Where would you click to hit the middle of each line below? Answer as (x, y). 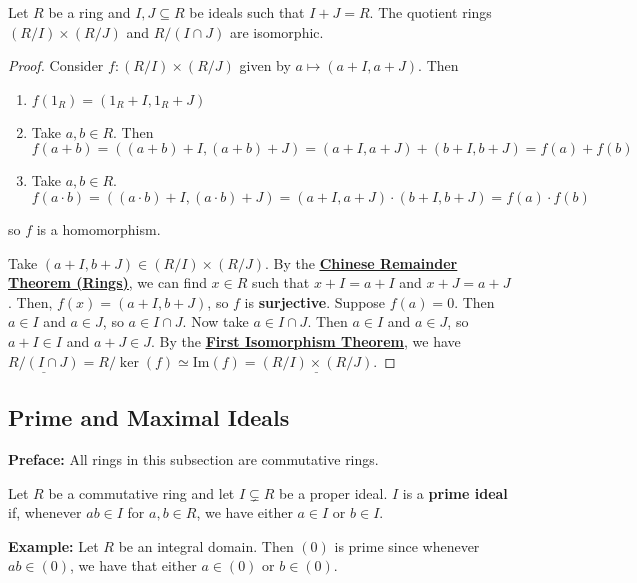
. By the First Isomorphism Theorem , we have (306, 340)
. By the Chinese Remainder (361, 262)
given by (265, 65)
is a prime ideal (455, 492)
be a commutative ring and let (141, 492)
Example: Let (53, 545)
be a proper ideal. (333, 492)
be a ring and (89, 12)
